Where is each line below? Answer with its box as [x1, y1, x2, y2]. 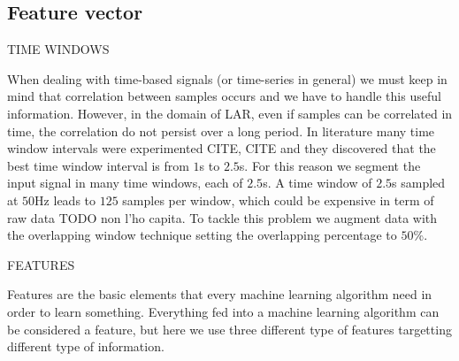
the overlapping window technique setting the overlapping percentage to [7, 226, 397, 244]
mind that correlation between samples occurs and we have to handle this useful [7, 87, 441, 105]
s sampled [392, 173, 446, 192]
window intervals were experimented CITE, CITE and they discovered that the [7, 139, 436, 157]
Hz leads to [34, 190, 96, 209]
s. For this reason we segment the [239, 156, 421, 174]
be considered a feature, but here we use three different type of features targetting [7, 319, 452, 338]
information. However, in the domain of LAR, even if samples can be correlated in [7, 104, 453, 122]
